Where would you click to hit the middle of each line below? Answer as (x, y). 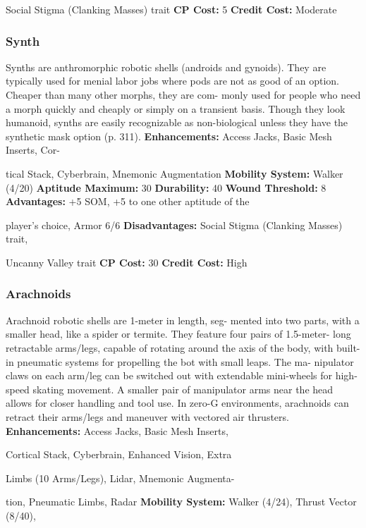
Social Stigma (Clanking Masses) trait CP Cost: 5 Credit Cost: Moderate (171, 9)
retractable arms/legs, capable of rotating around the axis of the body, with (170, 347)
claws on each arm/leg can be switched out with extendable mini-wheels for (169, 375)
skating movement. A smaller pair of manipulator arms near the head (183, 389)
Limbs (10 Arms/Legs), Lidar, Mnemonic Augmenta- (120, 478)
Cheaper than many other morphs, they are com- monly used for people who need (183, 94)
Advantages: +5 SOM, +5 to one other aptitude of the (128, 201)
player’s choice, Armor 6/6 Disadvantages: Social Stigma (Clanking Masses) (174, 225)
